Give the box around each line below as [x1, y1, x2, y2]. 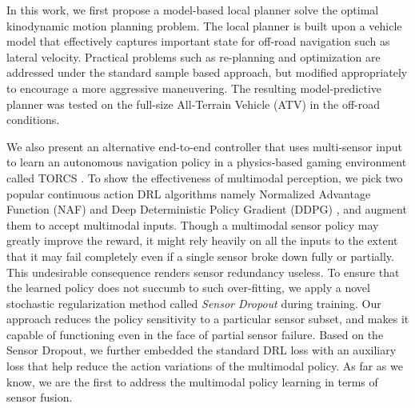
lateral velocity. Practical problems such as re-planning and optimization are [6, 48, 381, 65]
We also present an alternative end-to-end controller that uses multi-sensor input [6, 138, 402, 154]
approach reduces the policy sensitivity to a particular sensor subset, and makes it [6, 310, 409, 327]
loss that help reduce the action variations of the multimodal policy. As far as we [6, 358, 403, 374]
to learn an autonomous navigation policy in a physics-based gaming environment [6, 154, 407, 170]
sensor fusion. [6, 389, 73, 406]
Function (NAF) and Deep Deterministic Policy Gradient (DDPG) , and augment [6, 201, 407, 218]
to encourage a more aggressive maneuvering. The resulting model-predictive [6, 79, 382, 96]
